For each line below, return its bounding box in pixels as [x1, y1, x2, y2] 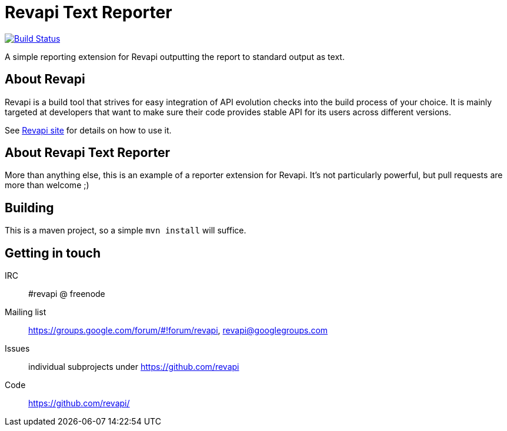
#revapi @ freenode [28, 289, 105, 299]
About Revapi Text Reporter [5, 145, 170, 161]
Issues [5, 343, 30, 354]
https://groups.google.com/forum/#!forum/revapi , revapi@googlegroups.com [28, 325, 328, 336]
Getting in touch [5, 245, 101, 260]
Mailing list [5, 307, 46, 318]
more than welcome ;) [5, 180, 89, 191]
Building [5, 200, 54, 215]
